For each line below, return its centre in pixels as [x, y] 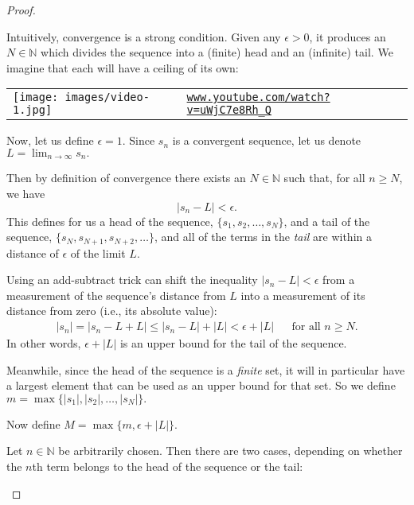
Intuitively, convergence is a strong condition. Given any [144, 36]
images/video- [107, 97]
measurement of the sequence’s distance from [116, 295]
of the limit [98, 252]
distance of [33, 252]
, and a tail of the [327, 221]
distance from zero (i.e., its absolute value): [112, 311]
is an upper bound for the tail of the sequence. [233, 343]
